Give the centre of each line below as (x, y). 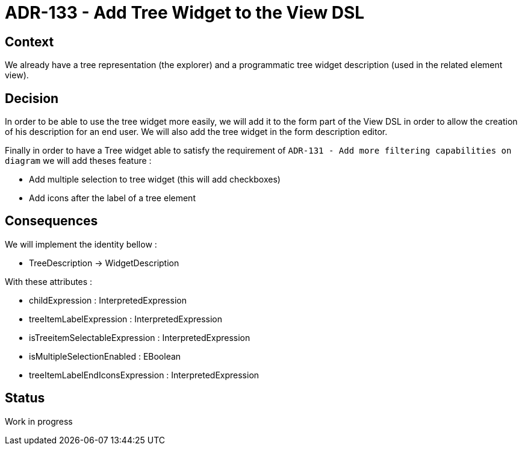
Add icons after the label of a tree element (112, 198)
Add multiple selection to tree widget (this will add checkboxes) (155, 180)
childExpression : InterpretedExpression (108, 300)
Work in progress (39, 421)
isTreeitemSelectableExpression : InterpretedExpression (140, 337)
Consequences (51, 221)
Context (30, 42)
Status (25, 398)
